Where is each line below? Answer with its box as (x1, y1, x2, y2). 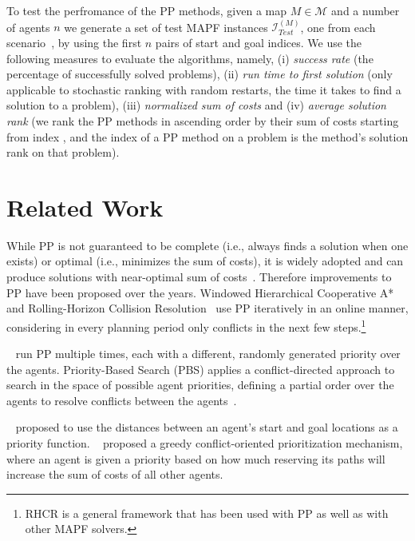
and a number (331, 2, 400, 18)
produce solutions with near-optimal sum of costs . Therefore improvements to (6, 269, 392, 285)
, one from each (300, 18, 376, 35)
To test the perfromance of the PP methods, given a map (6, 2, 287, 18)
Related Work (6, 190, 164, 223)
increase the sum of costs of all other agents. (6, 466, 223, 483)
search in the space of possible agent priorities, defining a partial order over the (6, 376, 394, 393)
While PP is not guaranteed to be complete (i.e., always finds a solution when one (6, 237, 409, 253)
